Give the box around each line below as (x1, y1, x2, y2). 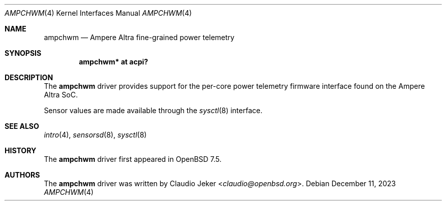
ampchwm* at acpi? (79, 57, 148, 66)
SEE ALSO (5, 122, 39, 130)
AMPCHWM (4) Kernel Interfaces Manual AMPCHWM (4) (5, 9, 192, 17)
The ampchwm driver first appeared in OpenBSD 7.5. (44, 155, 222, 163)
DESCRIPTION (5, 73, 53, 82)
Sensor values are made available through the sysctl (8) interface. (44, 106, 262, 115)
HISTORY (5, 146, 37, 155)
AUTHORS (5, 170, 40, 179)
